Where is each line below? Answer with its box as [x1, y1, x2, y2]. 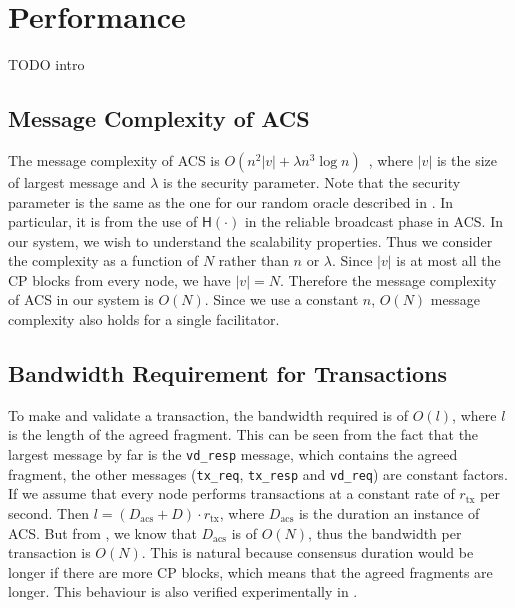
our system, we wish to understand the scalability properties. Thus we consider [8, 230, 493, 251]
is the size [436, 149, 497, 170]
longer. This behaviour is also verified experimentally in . [8, 581, 358, 602]
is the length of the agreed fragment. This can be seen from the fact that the [8, 424, 479, 445]
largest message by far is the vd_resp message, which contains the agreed [8, 444, 458, 465]
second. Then [8, 502, 89, 523]
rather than [218, 250, 289, 271]
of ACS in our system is [8, 289, 154, 310]
